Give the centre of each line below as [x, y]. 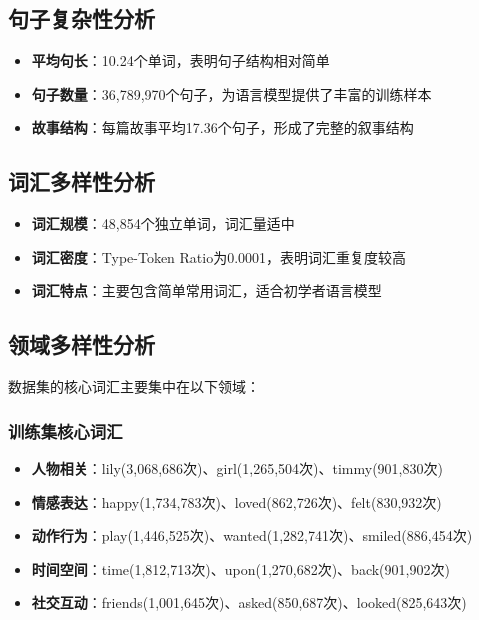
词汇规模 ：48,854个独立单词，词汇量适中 [163, 223]
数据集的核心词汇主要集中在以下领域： [134, 386]
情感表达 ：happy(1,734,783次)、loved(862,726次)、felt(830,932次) [236, 501]
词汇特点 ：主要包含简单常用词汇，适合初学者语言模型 [206, 290]
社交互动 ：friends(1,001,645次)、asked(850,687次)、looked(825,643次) [249, 602]
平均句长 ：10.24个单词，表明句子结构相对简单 [180, 60]
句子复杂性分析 [81, 18]
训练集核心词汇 [65, 430]
